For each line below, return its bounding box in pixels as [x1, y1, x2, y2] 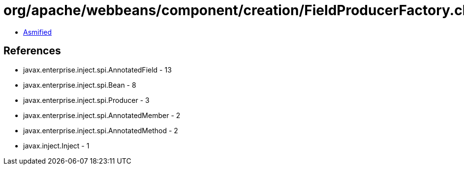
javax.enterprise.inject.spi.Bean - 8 [23, 80, 136, 89]
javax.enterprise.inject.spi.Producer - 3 [23, 96, 150, 104]
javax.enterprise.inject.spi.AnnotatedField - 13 [23, 65, 172, 74]
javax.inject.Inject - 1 [23, 141, 90, 150]
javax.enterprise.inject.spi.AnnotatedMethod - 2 [23, 126, 178, 135]
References [3, 45, 61, 57]
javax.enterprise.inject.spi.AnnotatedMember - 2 [23, 111, 181, 120]
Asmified [23, 27, 52, 36]
